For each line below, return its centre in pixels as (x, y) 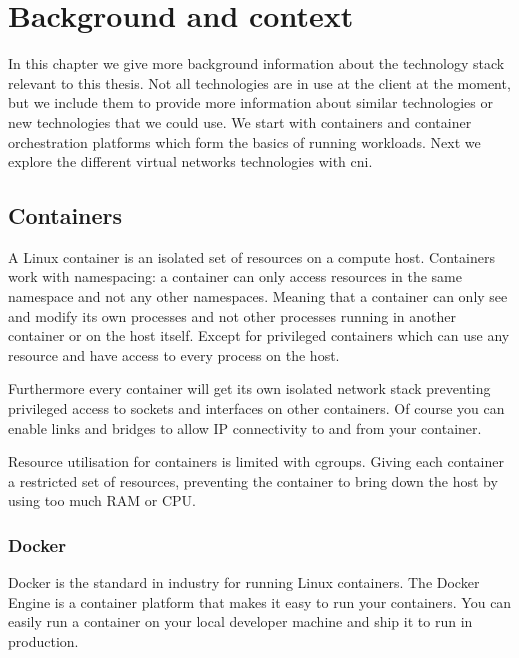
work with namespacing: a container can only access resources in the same (235, 276)
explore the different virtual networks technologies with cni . (190, 161)
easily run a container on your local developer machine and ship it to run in (240, 621)
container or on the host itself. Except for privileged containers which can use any (259, 335)
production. (43, 641)
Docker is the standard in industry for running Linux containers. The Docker (244, 582)
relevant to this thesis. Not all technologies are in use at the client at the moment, (259, 82)
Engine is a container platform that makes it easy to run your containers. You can (260, 601)
